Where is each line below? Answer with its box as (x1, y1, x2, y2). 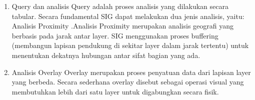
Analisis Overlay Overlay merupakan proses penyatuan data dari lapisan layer (11, 66, 251, 77)
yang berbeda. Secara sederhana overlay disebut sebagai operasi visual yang (11, 76, 244, 87)
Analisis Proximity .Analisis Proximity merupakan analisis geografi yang (11, 20, 234, 31)
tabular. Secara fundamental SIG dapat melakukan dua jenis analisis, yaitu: (11, 10, 244, 21)
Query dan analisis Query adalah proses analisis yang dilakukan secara (11, 1, 228, 11)
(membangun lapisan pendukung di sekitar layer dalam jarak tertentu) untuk (11, 40, 249, 50)
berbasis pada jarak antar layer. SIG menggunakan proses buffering (11, 30, 218, 40)
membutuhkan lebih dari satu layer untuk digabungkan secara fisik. (11, 86, 219, 96)
